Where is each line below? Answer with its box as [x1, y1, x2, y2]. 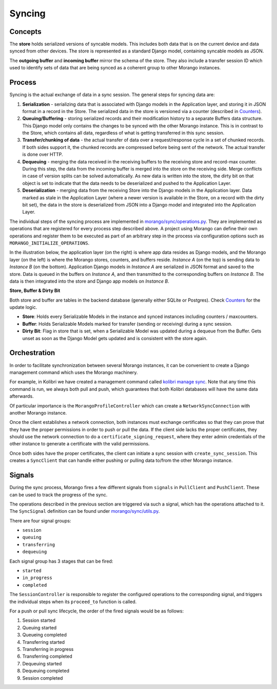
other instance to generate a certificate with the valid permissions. [9, 441, 150, 447]
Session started [22, 617, 56, 624]
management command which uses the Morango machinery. [9, 369, 138, 375]
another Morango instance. [9, 409, 67, 416]
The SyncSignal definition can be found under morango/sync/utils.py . [9, 508, 160, 514]
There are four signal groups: [9, 517, 71, 524]
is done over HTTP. [22, 152, 64, 158]
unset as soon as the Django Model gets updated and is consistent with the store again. [22, 335, 208, 341]
